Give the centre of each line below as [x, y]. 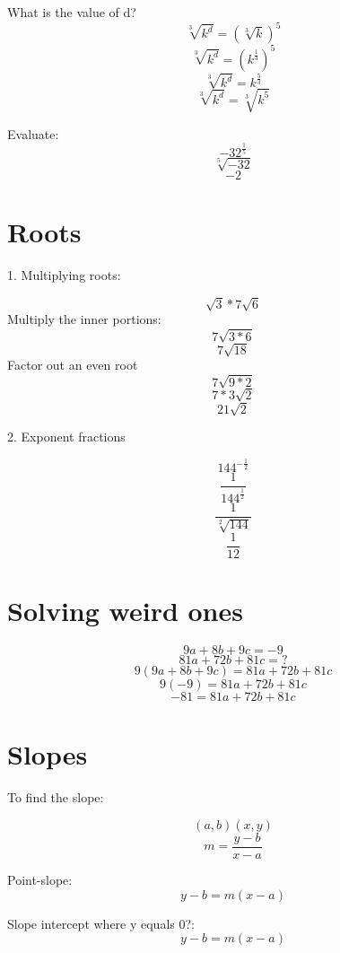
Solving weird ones [125, 611]
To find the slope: [56, 797]
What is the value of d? [72, 12]
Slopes [48, 754]
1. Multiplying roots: [64, 275]
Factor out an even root [73, 365]
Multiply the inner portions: [84, 319]
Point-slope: [40, 880]
